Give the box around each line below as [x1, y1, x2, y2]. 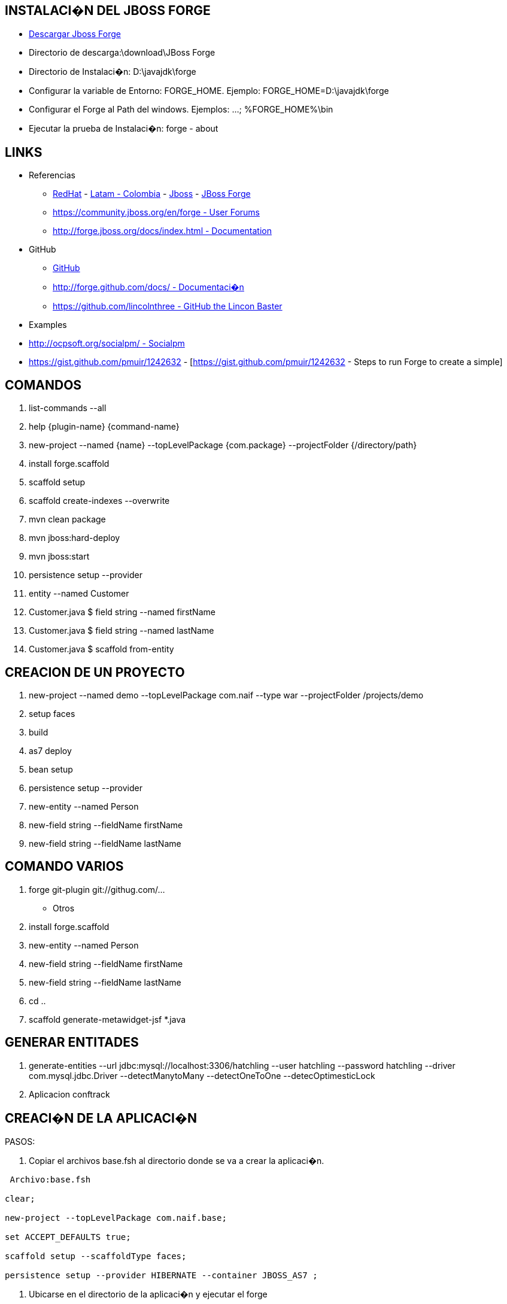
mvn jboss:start [29, 551, 90, 562]
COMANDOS [5, 377, 82, 393]
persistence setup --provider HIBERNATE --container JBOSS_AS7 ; [5, 1270, 318, 1281]
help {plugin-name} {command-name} [29, 421, 180, 432]
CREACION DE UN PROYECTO [5, 664, 185, 680]
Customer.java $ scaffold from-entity [29, 644, 174, 655]
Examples [29, 320, 67, 330]
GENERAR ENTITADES [5, 1035, 139, 1050]
